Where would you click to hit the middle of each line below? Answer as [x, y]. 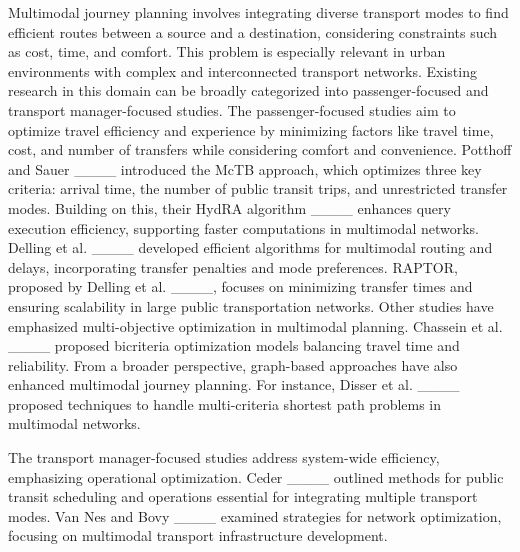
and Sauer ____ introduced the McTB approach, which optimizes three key [245, 168]
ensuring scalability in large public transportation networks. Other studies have [251, 305]
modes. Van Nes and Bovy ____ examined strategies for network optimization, [255, 515]
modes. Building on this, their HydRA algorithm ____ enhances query [229, 207]
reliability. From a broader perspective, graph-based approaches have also [233, 364]
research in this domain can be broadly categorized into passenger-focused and [248, 90]
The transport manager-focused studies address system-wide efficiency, [224, 457]
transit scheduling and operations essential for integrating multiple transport [243, 496]
